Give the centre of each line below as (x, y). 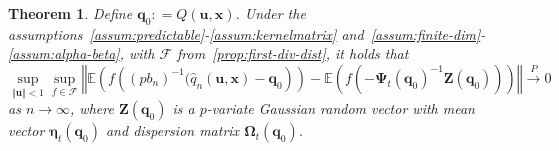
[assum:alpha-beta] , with (81, 53)
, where (92, 108)
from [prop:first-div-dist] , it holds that (293, 53)
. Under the (270, 13)
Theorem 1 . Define (70, 13)
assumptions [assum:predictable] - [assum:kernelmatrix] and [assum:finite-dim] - (247, 33)
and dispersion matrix (172, 130)
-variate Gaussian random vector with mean (340, 108)
